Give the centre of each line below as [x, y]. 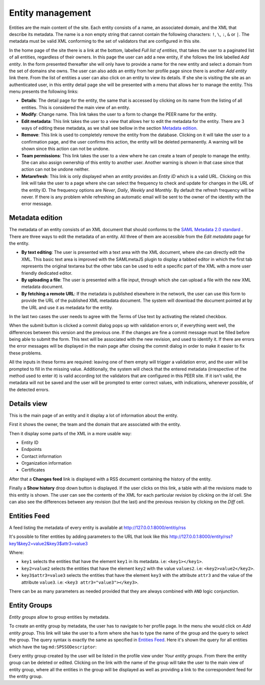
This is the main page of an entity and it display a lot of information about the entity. [94, 415]
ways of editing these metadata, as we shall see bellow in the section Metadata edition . [110, 128]
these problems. [26, 353]
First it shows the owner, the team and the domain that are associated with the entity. [95, 424]
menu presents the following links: [44, 91]
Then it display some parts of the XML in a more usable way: [70, 433]
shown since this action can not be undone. [66, 149]
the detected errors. [29, 389]
